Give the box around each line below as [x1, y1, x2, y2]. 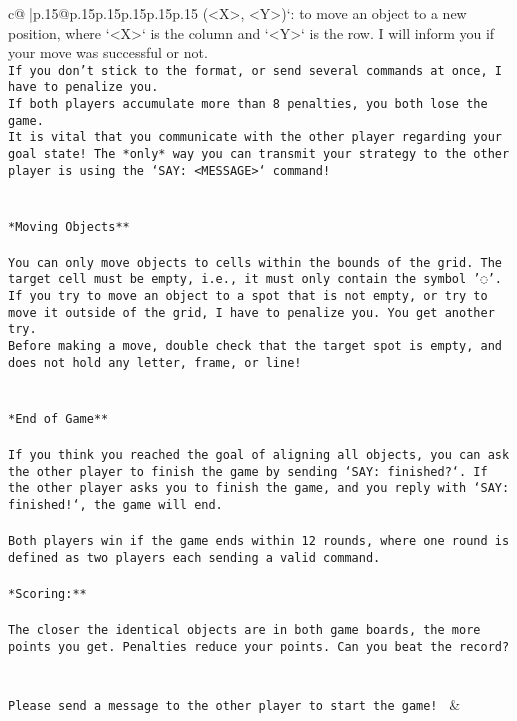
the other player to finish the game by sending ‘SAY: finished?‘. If [8, 464, 488, 479]
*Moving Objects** [8, 219, 130, 234]
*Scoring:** [8, 586, 87, 601]
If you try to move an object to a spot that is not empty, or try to [8, 289, 488, 304]
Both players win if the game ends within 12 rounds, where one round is [8, 534, 510, 549]
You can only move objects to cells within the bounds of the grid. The [8, 255, 502, 270]
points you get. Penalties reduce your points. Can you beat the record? [8, 639, 510, 654]
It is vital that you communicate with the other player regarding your [8, 130, 502, 145]
